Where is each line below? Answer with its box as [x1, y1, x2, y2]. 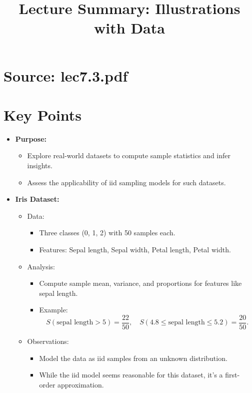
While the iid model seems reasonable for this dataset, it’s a [39, 369, 223, 380]
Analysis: [27, 261, 55, 271]
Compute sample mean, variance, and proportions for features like [39, 278, 242, 288]
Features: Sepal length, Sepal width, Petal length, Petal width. [39, 244, 231, 255]
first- [225, 369, 240, 380]
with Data [94, 18, 165, 38]
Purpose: [15, 133, 47, 144]
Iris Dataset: [15, 194, 59, 204]
